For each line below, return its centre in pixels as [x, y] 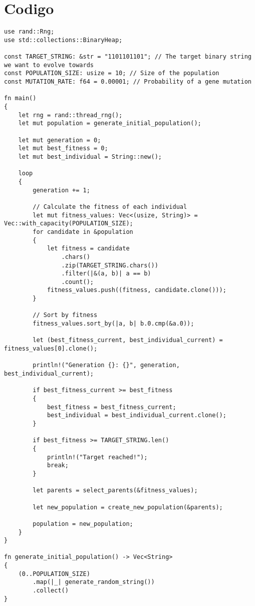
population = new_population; [83, 524]
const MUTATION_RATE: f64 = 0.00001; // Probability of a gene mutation [128, 82]
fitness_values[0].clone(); [51, 349]
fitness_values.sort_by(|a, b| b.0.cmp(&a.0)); [113, 324]
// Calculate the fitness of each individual [110, 207]
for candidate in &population [83, 232]
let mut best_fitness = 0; [63, 148]
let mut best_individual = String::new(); [90, 157]
